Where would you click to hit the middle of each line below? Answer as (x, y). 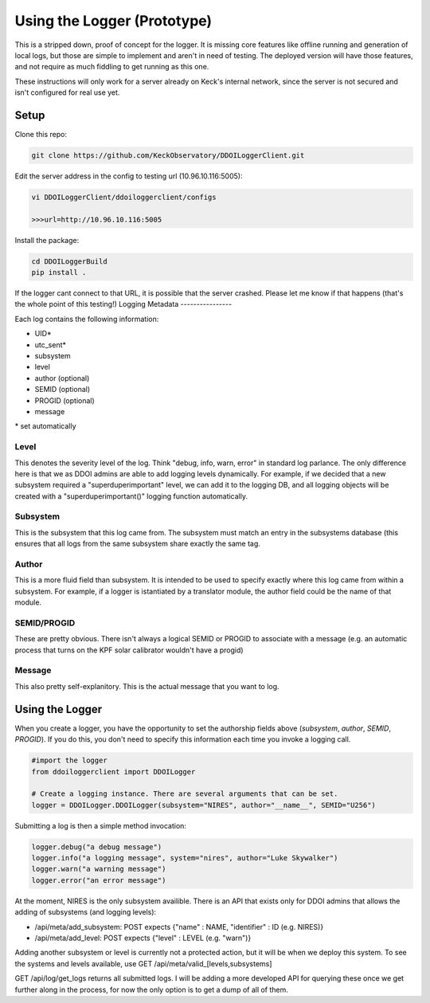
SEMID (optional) (63, 390)
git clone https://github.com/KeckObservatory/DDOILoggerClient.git (168, 155)
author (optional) (62, 378)
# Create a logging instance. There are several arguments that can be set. (185, 794)
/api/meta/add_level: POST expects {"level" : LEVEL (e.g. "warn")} (143, 938)
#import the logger (69, 760)
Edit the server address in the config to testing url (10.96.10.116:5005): (129, 176)
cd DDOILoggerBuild (69, 261)
